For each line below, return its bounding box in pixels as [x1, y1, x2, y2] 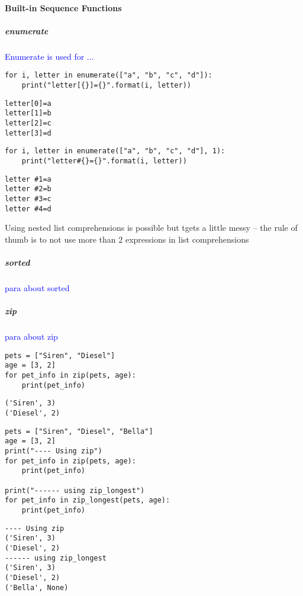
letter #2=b [5, 185, 51, 194]
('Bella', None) [5, 583, 69, 592]
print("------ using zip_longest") [5, 486, 145, 495]
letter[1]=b [5, 109, 51, 118]
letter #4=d [5, 204, 51, 213]
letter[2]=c [5, 118, 51, 127]
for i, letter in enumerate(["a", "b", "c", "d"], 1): [5, 147, 225, 156]
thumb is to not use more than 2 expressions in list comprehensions [5, 233, 249, 245]
